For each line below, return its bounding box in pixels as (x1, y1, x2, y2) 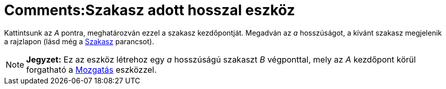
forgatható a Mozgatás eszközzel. (26, 64, 157, 75)
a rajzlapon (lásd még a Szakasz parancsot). (4, 37, 154, 46)
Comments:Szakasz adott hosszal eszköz (4, 2, 295, 19)
